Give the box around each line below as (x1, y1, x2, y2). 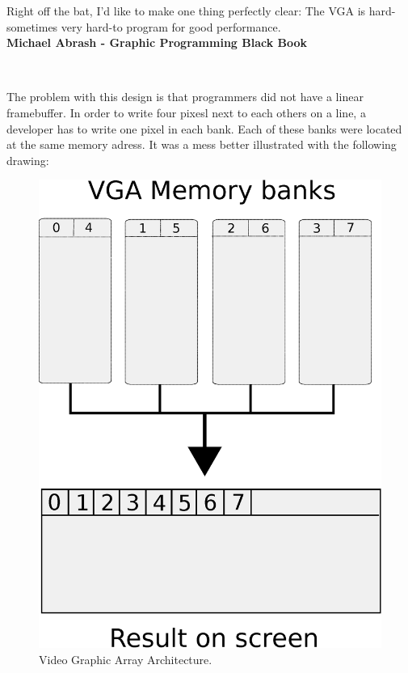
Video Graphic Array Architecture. (39, 650, 212, 667)
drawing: (6, 151, 49, 168)
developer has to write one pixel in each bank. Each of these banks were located (6, 120, 402, 137)
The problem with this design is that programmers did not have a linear (6, 88, 364, 105)
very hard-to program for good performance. (61, 18, 281, 35)
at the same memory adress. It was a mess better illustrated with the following (6, 136, 397, 153)
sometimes (6, 18, 58, 35)
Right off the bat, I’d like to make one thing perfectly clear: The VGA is (6, 2, 366, 19)
